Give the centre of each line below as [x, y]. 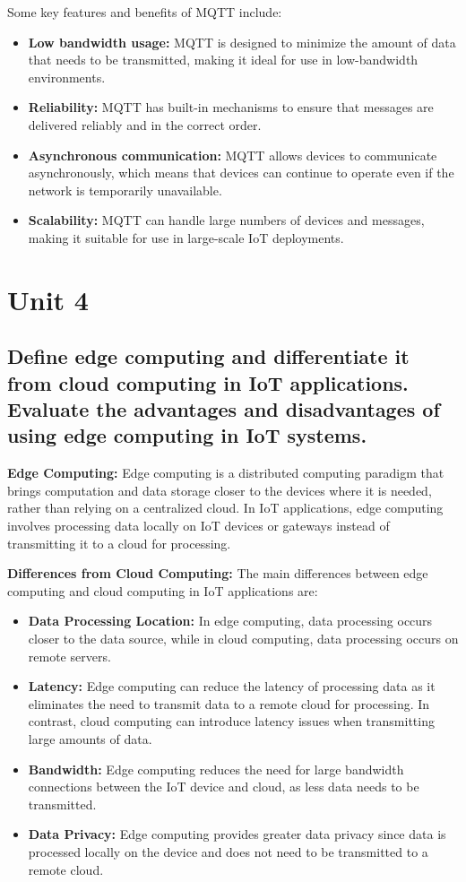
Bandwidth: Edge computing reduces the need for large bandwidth [216, 769]
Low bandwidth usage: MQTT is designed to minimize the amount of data [242, 42]
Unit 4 [48, 299]
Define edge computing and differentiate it [208, 356]
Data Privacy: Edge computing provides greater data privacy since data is [237, 834]
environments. [67, 77]
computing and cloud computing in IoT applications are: [163, 590]
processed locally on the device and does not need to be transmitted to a [228, 851]
